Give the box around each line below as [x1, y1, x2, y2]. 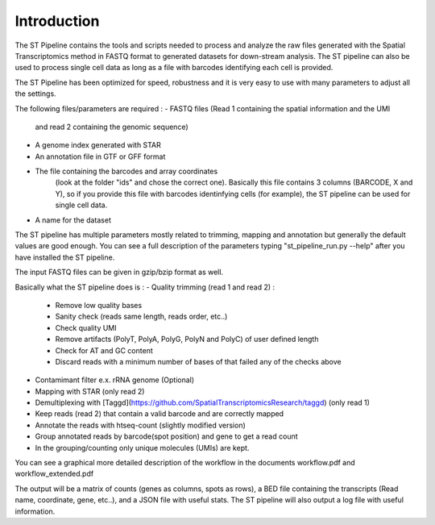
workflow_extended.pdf [14, 469, 94, 479]
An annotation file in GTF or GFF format [35, 152, 166, 161]
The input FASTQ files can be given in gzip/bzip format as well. [14, 267, 224, 277]
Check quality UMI [55, 323, 117, 332]
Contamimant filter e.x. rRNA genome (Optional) [35, 375, 195, 385]
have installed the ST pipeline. [14, 252, 115, 262]
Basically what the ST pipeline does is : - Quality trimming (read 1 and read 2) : [14, 282, 275, 292]
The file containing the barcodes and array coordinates [35, 166, 218, 177]
